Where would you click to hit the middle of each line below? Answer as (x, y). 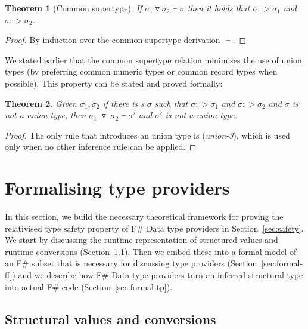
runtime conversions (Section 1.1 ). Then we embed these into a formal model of (151, 251)
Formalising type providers (117, 188)
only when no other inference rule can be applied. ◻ (101, 147)
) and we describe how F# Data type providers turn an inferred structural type (158, 275)
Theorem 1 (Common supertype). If (74, 8)
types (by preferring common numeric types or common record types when (141, 71)
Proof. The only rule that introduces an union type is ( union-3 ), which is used (147, 135)
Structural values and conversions (111, 319)
